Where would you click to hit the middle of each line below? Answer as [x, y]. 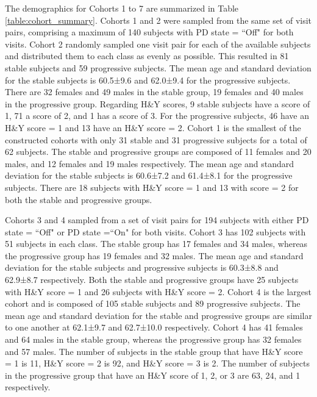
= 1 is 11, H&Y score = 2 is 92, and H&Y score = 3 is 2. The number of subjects [157, 363]
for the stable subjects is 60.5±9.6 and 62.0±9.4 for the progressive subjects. [148, 80]
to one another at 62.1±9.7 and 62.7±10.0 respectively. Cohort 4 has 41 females [154, 327]
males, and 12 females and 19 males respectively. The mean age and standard [150, 163]
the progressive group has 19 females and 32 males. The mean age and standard [154, 255]
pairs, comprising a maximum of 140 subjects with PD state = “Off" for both [149, 32]
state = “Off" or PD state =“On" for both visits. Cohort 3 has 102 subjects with [155, 231]
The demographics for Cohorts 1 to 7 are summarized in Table [122, 8]
